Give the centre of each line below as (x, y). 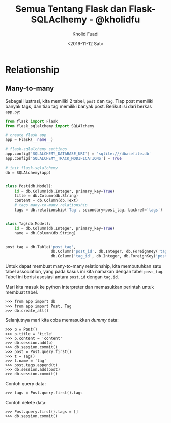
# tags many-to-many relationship (51, 205)
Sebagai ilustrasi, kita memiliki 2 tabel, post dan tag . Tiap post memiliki (79, 101)
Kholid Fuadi (85, 34)
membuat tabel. (22, 292)
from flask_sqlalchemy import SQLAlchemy (50, 126)
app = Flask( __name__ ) (29, 140)
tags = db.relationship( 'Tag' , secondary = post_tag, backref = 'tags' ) (89, 210)
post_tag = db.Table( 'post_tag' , (41, 247)
